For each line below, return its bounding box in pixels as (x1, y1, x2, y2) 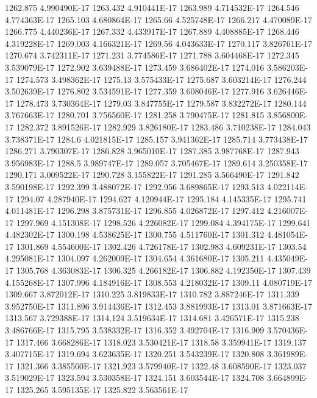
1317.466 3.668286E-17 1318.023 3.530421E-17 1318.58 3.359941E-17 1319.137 (16, 335, 307, 348)
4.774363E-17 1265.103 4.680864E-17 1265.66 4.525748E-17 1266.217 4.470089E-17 (5, 13, 312, 26)
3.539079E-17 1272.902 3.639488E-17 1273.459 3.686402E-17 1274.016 (5, 60, 265, 73)
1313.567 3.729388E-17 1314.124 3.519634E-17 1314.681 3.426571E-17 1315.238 (5, 311, 299, 324)
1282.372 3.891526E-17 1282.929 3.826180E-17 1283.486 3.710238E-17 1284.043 (16, 120, 311, 133)
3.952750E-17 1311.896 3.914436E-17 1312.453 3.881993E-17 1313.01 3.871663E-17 (5, 299, 312, 312)
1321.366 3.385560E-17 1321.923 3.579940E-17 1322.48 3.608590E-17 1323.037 (16, 359, 307, 372)
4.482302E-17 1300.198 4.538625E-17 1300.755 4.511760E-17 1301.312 (5, 228, 265, 241)
